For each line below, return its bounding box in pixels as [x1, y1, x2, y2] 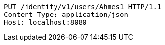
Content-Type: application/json [4, 11, 128, 18]
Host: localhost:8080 [4, 18, 87, 26]
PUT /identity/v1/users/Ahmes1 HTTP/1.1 [4, 3, 162, 11]
